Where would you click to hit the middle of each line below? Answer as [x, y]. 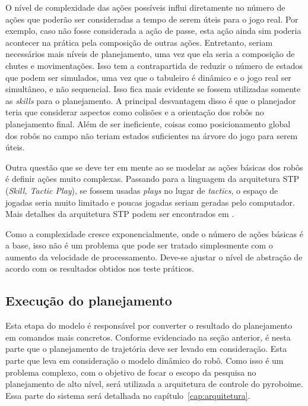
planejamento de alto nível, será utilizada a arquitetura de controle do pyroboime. [154, 384]
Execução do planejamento [89, 300]
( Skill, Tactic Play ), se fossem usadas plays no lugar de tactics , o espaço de [142, 190]
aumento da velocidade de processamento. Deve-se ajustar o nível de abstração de [154, 256]
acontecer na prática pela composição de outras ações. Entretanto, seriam [139, 42]
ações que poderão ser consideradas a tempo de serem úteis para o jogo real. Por [152, 19]
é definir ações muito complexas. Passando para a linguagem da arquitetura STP [153, 179]
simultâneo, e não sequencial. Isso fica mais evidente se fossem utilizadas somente [153, 89]
